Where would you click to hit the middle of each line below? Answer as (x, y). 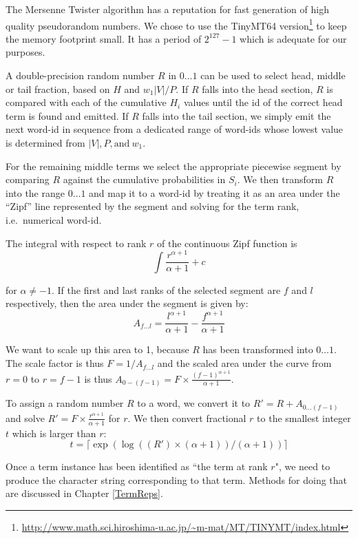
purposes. (25, 52)
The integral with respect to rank (76, 243)
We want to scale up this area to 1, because (97, 349)
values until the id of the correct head (263, 102)
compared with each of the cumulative (86, 102)
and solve (25, 418)
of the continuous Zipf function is (227, 243)
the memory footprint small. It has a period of (104, 38)
